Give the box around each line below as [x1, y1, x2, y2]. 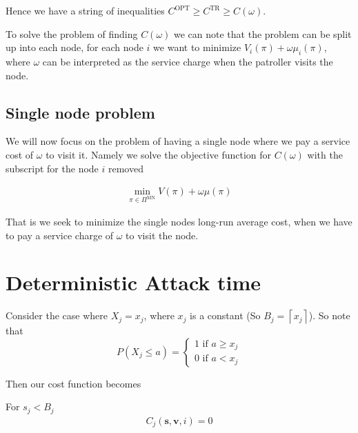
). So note [308, 308, 350, 323]
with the [307, 147, 343, 161]
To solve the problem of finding [6, 26, 138, 41]
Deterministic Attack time [6, 268, 261, 296]
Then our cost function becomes [6, 376, 141, 390]
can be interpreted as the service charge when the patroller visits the [42, 54, 333, 68]
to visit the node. [126, 228, 199, 242]
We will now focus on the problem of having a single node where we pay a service [6, 134, 350, 148]
